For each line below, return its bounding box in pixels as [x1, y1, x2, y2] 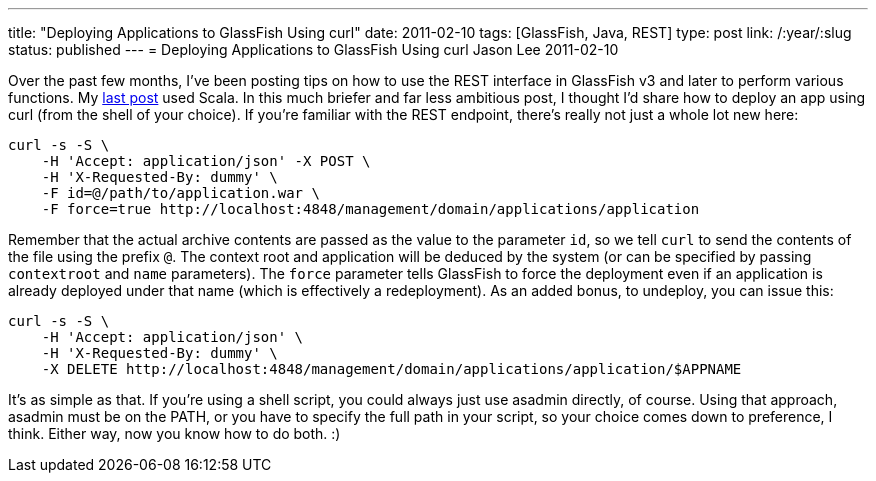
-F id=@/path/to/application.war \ [41, 185, 320, 201]
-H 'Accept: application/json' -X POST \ [41, 153, 371, 169]
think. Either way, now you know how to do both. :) [8, 425, 341, 442]
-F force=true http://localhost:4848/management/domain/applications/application [41, 201, 700, 217]
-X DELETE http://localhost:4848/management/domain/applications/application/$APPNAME [41, 361, 742, 377]
